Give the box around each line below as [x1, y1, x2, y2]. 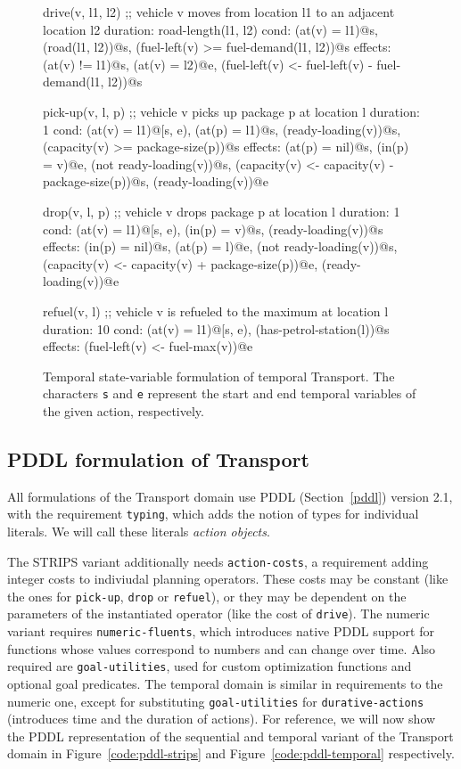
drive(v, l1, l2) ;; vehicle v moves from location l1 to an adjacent [43, 3, 395, 20]
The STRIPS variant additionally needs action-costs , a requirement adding [7, 552, 429, 570]
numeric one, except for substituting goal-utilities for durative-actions [7, 691, 424, 710]
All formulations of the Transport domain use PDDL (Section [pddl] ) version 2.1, [7, 487, 453, 505]
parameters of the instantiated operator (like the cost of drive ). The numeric [7, 604, 430, 623]
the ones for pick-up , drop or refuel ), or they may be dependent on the [7, 586, 407, 605]
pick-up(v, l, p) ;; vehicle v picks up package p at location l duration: [43, 102, 420, 120]
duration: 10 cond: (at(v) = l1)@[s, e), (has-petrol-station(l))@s [43, 319, 390, 338]
